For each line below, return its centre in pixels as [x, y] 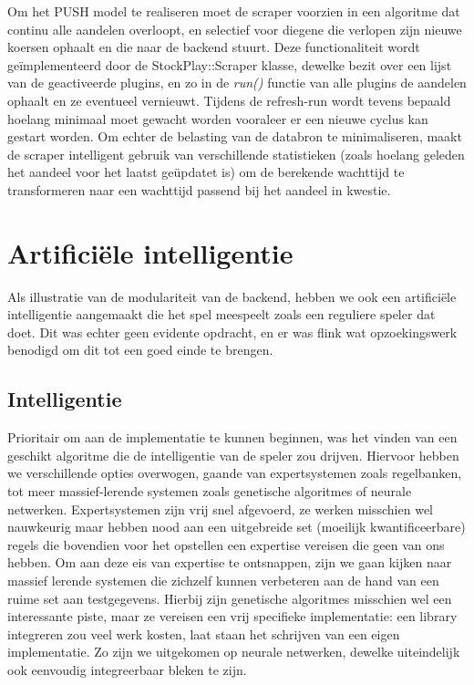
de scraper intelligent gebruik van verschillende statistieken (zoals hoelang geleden [236, 154]
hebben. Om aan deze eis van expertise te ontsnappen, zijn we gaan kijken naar [230, 562]
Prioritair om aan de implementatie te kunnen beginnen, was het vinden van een [232, 437]
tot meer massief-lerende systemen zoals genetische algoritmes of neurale [210, 491]
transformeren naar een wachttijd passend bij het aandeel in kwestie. [199, 189]
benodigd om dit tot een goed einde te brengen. [140, 350]
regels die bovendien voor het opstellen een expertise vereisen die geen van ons [226, 544]
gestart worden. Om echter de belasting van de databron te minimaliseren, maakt [235, 136]
